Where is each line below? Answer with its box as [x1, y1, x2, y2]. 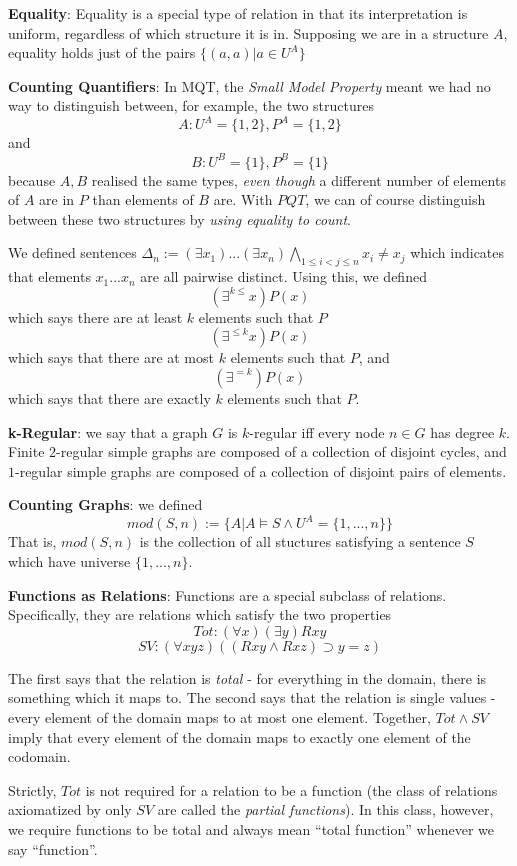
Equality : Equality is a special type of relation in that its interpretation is [8, 3, 468, 23]
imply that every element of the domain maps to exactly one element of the [8, 726, 471, 747]
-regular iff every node [249, 421, 385, 442]
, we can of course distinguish [305, 189, 486, 210]
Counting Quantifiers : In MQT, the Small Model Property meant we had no [8, 75, 491, 96]
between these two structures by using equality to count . [8, 208, 352, 229]
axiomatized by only [8, 799, 132, 820]
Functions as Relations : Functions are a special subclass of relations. [8, 584, 447, 605]
